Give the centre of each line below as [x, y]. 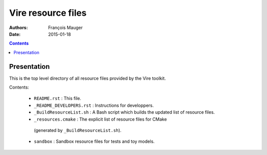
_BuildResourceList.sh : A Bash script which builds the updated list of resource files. [124, 112]
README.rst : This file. [58, 98]
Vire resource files [48, 13]
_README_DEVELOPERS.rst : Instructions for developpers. [94, 105]
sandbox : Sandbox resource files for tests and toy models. [94, 141]
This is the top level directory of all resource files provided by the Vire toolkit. [88, 78]
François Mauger [66, 28]
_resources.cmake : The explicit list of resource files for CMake [100, 119]
